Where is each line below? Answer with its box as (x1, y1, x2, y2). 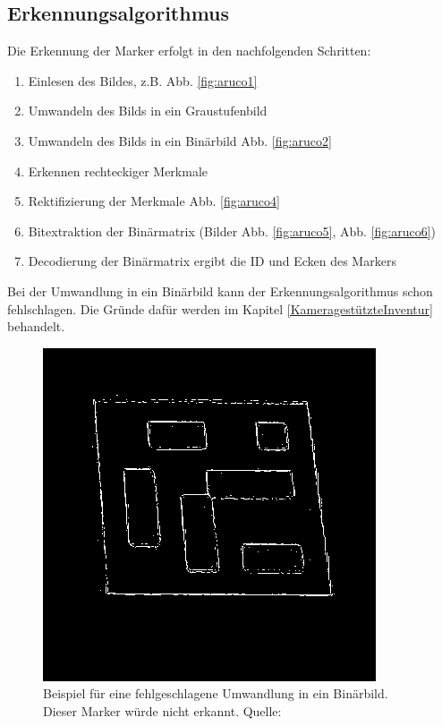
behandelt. (7, 317, 65, 336)
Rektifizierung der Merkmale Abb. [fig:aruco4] (28, 192, 280, 210)
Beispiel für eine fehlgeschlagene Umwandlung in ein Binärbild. (43, 684, 388, 703)
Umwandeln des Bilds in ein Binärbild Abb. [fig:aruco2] (28, 131, 332, 149)
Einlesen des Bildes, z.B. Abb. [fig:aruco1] (28, 71, 258, 90)
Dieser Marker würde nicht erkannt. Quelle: (43, 701, 282, 720)
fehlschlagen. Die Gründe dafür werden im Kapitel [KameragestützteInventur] (7, 299, 433, 318)
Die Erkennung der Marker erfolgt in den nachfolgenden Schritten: (7, 41, 371, 60)
